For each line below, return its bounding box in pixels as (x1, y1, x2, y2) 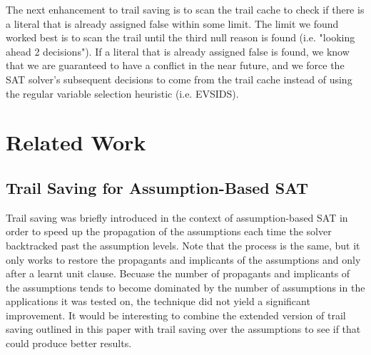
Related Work (6, 128, 146, 157)
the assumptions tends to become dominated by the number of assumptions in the (6, 279, 365, 294)
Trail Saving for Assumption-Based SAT (6, 176, 309, 198)
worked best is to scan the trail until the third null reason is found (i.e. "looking (6, 30, 355, 45)
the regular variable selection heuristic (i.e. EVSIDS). (6, 86, 239, 101)
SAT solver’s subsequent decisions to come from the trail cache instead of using (6, 71, 352, 86)
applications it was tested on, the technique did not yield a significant (6, 294, 310, 309)
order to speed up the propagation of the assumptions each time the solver (6, 224, 332, 239)
